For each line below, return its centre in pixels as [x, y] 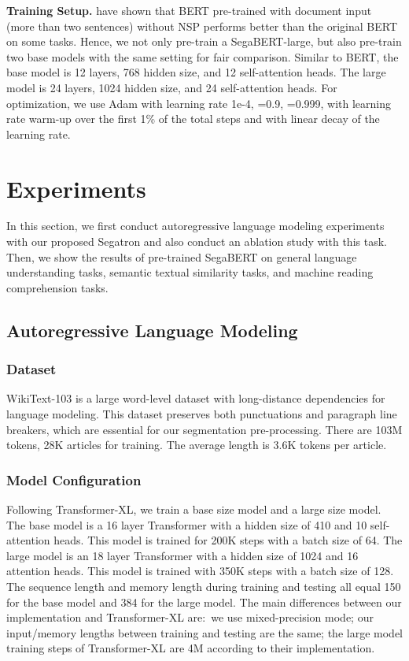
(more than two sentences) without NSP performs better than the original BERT [202, 26]
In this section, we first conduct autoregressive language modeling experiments [195, 226]
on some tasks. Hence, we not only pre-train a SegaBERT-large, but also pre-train [204, 41]
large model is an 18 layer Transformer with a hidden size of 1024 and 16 [182, 555]
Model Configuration [74, 479]
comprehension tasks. [57, 287]
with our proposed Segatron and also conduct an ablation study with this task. [197, 241]
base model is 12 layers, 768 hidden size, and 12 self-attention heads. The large [196, 72]
